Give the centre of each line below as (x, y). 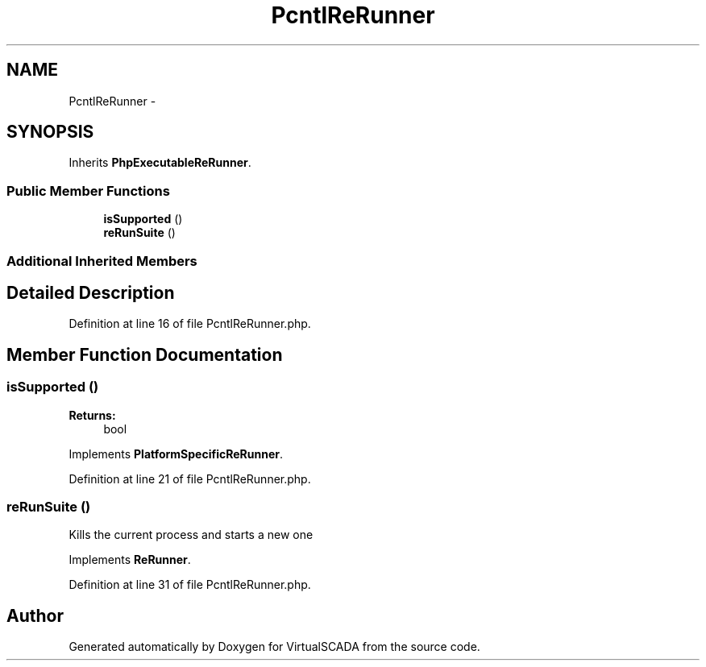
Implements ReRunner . (130, 560)
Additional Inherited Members (102, 261)
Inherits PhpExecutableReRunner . (160, 163)
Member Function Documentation (145, 354)
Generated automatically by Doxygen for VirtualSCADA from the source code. (274, 647)
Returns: (92, 415)
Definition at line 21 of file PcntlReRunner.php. (190, 478)
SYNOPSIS (50, 132)
